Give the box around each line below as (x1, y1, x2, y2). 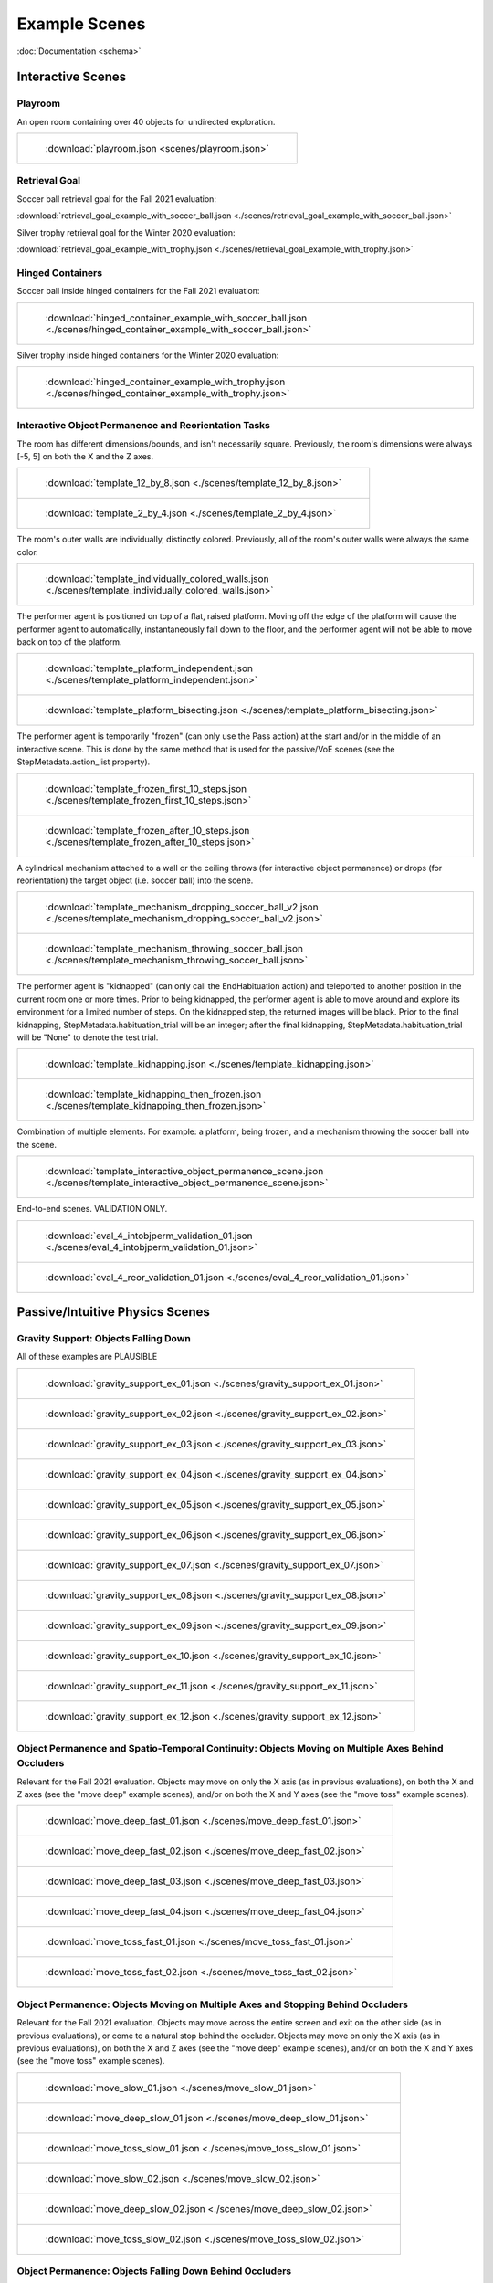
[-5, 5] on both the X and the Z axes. (16, 451, 154, 462)
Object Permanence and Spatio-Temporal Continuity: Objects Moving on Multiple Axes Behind (16, 1742, 444, 1755)
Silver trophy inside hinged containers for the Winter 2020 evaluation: (16, 350, 279, 361)
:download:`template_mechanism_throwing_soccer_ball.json (45, 942, 303, 955)
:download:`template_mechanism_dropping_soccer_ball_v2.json (45, 900, 319, 913)
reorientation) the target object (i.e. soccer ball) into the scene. (16, 875, 254, 886)
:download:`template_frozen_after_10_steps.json (45, 824, 250, 836)
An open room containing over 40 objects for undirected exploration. (16, 116, 276, 127)
